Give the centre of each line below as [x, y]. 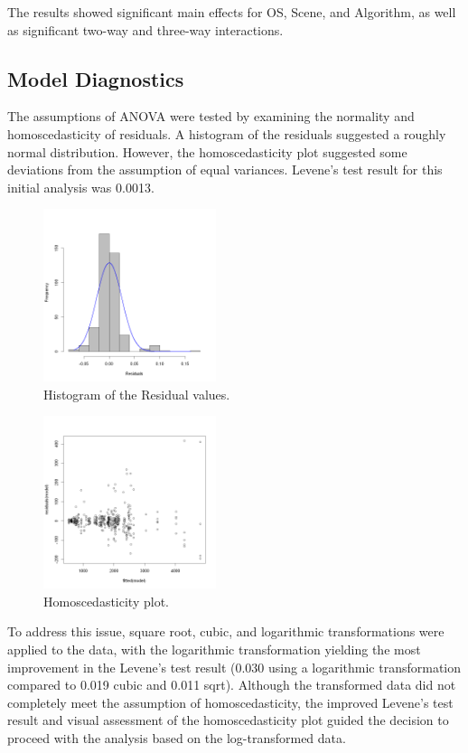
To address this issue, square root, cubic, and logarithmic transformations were [226, 631]
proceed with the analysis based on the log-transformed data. [177, 737]
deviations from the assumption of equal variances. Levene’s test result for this [225, 169]
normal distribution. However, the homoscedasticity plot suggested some [207, 151]
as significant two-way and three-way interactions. [145, 29]
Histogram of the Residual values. [137, 394]
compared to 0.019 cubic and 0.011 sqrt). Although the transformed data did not [232, 685]
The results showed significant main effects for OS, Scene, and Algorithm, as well [232, 12]
